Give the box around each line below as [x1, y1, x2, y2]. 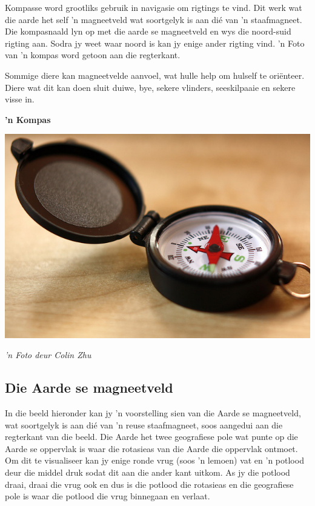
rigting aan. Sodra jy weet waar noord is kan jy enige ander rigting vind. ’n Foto [5, 36, 305, 49]
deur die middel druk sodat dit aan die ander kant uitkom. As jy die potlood [5, 465, 290, 478]
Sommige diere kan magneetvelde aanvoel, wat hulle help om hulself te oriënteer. [5, 68, 305, 81]
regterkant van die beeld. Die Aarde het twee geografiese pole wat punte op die [5, 430, 298, 443]
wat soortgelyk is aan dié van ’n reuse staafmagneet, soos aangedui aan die [5, 418, 283, 431]
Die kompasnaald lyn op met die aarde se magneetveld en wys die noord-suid [5, 25, 291, 38]
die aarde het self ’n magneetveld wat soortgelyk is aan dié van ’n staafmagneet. [5, 13, 302, 25]
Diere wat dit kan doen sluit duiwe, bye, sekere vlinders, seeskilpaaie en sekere [5, 81, 296, 93]
